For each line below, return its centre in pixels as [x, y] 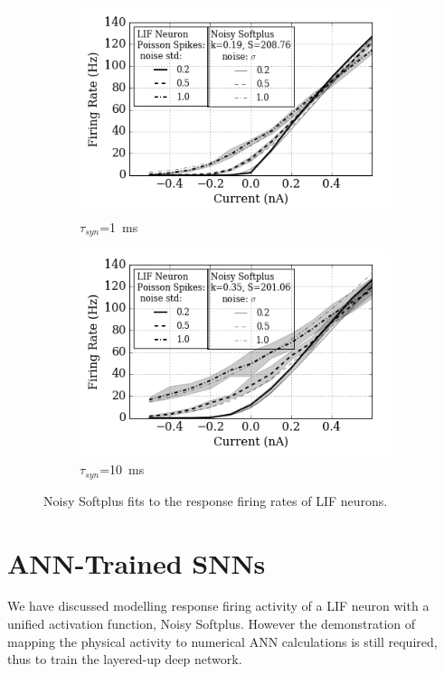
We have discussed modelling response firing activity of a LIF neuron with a [218, 606]
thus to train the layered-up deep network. [125, 659]
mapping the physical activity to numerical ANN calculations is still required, [222, 641]
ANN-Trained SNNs [137, 562]
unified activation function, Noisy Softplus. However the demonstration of [212, 624]
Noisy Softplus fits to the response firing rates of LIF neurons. [216, 500]
